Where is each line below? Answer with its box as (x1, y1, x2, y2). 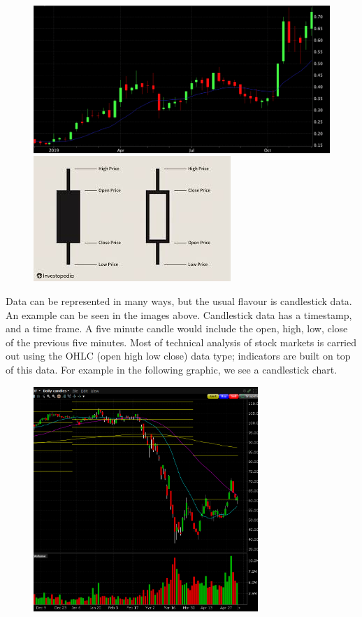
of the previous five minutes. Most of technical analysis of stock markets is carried (6, 334, 357, 349)
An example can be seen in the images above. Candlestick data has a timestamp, (6, 307, 352, 322)
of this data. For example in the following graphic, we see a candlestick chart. (6, 362, 338, 376)
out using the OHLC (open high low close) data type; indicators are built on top (6, 348, 351, 363)
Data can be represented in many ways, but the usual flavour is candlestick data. (6, 293, 352, 308)
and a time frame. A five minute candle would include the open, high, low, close (6, 321, 348, 336)
